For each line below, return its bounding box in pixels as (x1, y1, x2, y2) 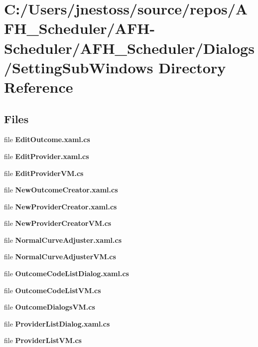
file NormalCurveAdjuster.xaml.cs (4, 234, 122, 245)
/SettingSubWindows (4, 57, 153, 77)
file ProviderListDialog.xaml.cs (4, 318, 110, 329)
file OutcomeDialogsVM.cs (4, 302, 95, 312)
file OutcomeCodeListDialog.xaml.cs (4, 268, 129, 279)
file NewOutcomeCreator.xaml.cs (4, 184, 118, 195)
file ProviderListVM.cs (4, 335, 82, 346)
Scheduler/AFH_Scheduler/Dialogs (4, 37, 255, 58)
